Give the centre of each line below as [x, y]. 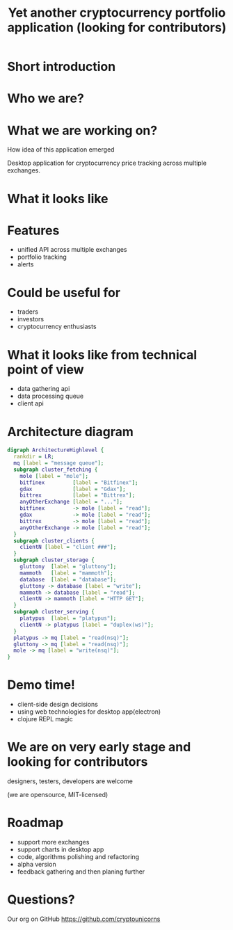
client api [30, 403]
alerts [25, 264]
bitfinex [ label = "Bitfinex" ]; [79, 482]
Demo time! [41, 685]
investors [30, 319]
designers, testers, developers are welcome [70, 781]
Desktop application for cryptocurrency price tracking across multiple [107, 163]
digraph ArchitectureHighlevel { [56, 450]
